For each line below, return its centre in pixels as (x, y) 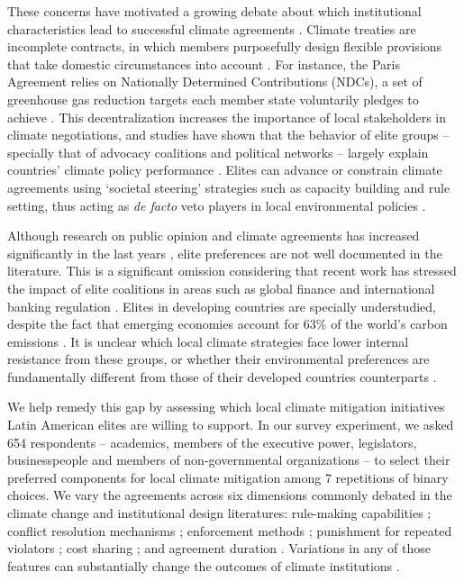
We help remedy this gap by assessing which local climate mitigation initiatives (226, 407)
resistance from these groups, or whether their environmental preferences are (218, 359)
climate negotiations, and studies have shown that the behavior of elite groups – (228, 135)
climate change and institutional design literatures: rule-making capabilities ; (219, 513)
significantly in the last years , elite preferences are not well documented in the (225, 253)
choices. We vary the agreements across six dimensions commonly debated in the (230, 495)
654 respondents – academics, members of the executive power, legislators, (212, 442)
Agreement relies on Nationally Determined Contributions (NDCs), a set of (215, 82)
